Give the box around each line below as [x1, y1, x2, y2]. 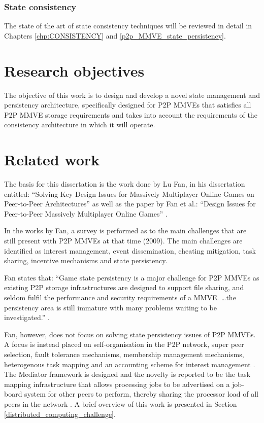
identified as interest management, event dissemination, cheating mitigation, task [4, 245, 256, 256]
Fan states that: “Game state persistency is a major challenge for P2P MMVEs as [4, 272, 259, 283]
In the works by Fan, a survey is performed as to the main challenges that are [4, 225, 247, 236]
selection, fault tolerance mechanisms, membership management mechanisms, [4, 348, 244, 359]
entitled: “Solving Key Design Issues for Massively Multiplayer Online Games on [4, 188, 254, 199]
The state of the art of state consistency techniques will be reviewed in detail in [4, 20, 252, 31]
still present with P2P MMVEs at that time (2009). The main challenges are [4, 235, 243, 245]
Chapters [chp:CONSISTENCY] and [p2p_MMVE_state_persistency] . [4, 30, 226, 41]
